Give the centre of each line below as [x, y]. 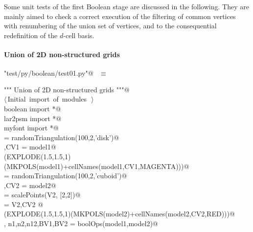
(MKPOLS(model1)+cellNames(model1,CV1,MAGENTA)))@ [97, 166]
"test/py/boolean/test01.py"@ [49, 73]
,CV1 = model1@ [30, 147]
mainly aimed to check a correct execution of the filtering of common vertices [120, 16]
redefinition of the [31, 35]
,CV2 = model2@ [30, 185]
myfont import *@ [31, 128]
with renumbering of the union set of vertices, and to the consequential [110, 26]
